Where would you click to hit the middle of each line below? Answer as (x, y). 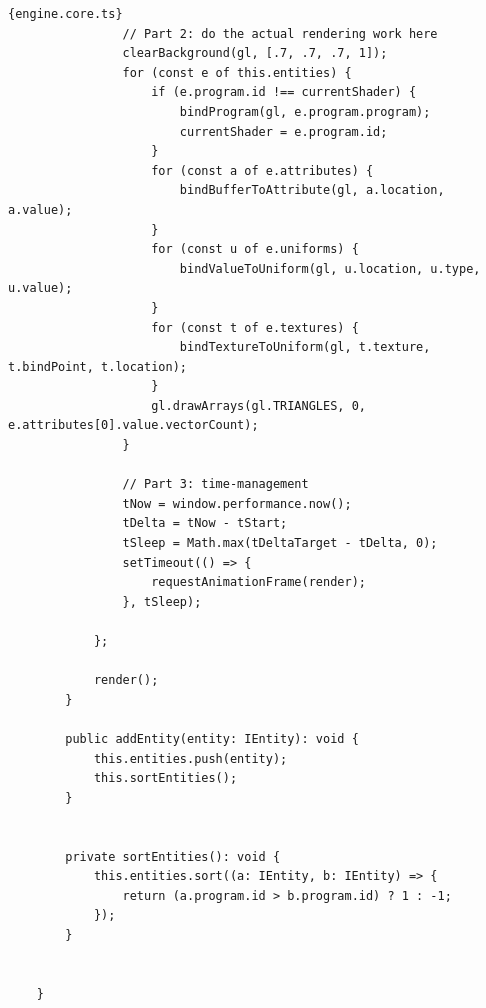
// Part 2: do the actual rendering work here (280, 33)
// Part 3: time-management (215, 484)
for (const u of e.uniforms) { (255, 249)
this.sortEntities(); (165, 778)
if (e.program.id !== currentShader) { (284, 92)
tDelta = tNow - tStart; (205, 523)
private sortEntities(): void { (173, 856)
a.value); (40, 209)
